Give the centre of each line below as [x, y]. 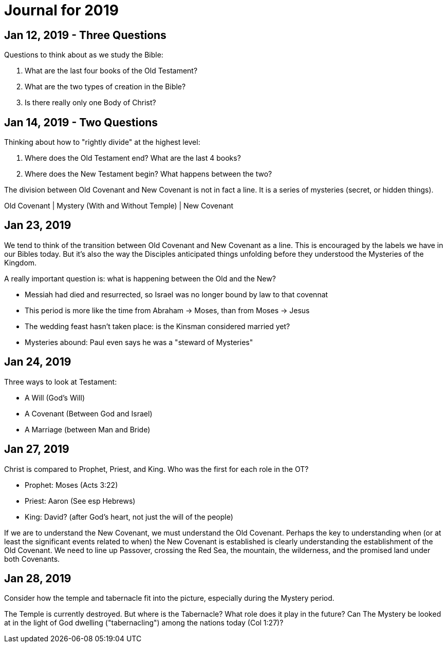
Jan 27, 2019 [37, 449]
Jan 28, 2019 [38, 578]
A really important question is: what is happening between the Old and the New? [140, 278]
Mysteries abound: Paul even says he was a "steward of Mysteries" [139, 342]
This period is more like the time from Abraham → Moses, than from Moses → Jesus [167, 310]
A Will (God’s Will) [55, 397]
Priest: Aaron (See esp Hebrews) [80, 501]
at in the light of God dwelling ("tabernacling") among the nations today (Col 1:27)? [144, 623]
